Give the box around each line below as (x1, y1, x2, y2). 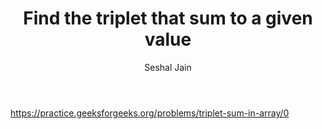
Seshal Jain (144, 61, 192, 73)
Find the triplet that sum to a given (23, 7, 313, 30)
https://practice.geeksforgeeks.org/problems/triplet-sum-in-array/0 (10, 107, 290, 119)
